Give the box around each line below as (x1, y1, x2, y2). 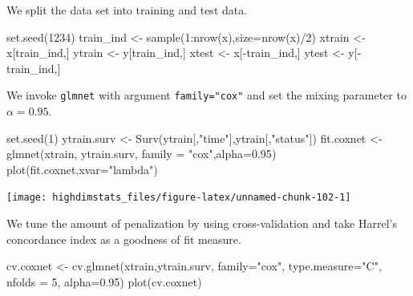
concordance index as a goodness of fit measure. (6, 230, 241, 247)
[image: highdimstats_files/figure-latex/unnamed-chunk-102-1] (6, 192, 351, 204)
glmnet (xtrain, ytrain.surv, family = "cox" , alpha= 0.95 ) (6, 145, 277, 162)
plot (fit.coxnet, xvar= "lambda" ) (6, 160, 158, 177)
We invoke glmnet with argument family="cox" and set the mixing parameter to (6, 87, 407, 103)
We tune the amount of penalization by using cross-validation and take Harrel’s (6, 215, 397, 232)
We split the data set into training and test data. (6, 2, 248, 18)
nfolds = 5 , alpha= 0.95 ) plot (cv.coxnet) (6, 273, 202, 290)
